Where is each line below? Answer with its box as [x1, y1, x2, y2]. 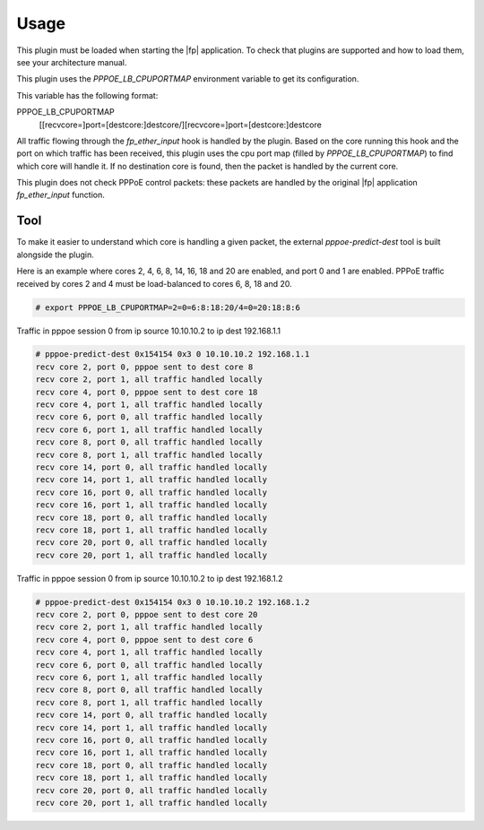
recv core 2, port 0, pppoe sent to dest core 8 [35, 361, 254, 372]
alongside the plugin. [16, 249, 94, 260]
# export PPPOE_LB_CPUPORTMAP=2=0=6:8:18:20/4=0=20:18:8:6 [35, 302, 300, 313]
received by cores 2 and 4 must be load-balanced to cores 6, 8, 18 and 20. [16, 278, 292, 289]
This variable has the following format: [16, 90, 159, 100]
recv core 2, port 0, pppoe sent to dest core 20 [35, 610, 258, 620]
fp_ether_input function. [16, 189, 105, 201]
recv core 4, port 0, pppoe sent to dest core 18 [35, 386, 258, 397]
